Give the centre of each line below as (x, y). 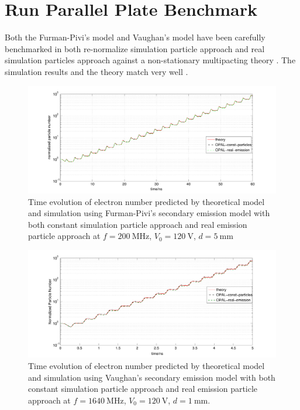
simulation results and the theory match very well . (96, 71)
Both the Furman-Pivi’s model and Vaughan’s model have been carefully (135, 37)
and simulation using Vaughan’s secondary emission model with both (152, 377)
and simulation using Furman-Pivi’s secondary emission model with (149, 213)
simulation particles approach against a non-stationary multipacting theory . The (150, 60)
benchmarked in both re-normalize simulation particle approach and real (135, 48)
